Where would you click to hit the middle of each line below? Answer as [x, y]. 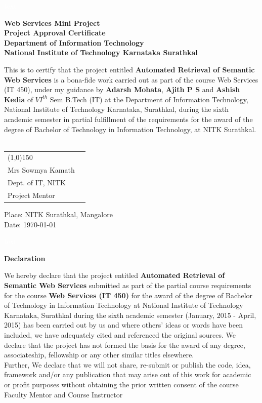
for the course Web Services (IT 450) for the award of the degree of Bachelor [128, 295]
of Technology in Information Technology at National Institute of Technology [124, 305]
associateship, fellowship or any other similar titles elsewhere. [99, 355]
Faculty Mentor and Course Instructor [63, 394]
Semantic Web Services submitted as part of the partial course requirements [128, 285]
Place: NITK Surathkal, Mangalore [58, 214]
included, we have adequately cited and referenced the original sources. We [120, 335]
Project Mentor [31, 195]
